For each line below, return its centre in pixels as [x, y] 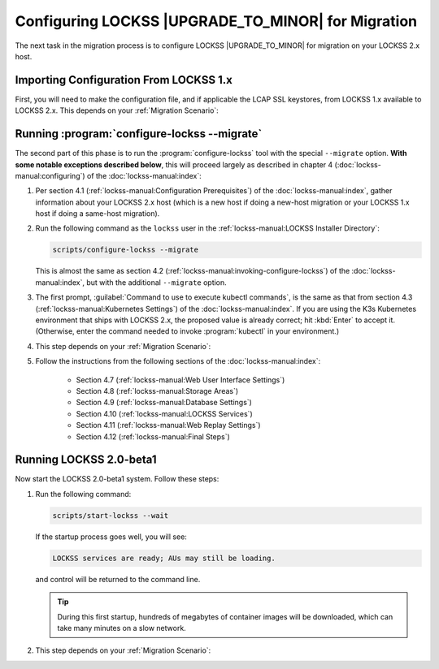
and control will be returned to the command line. [118, 579]
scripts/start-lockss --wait [111, 515]
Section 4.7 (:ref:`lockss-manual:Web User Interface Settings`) [180, 380]
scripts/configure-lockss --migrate [126, 250]
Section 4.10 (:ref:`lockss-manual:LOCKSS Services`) [164, 413]
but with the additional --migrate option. [156, 282]
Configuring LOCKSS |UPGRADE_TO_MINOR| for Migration [216, 21]
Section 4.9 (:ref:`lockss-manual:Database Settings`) [164, 403]
